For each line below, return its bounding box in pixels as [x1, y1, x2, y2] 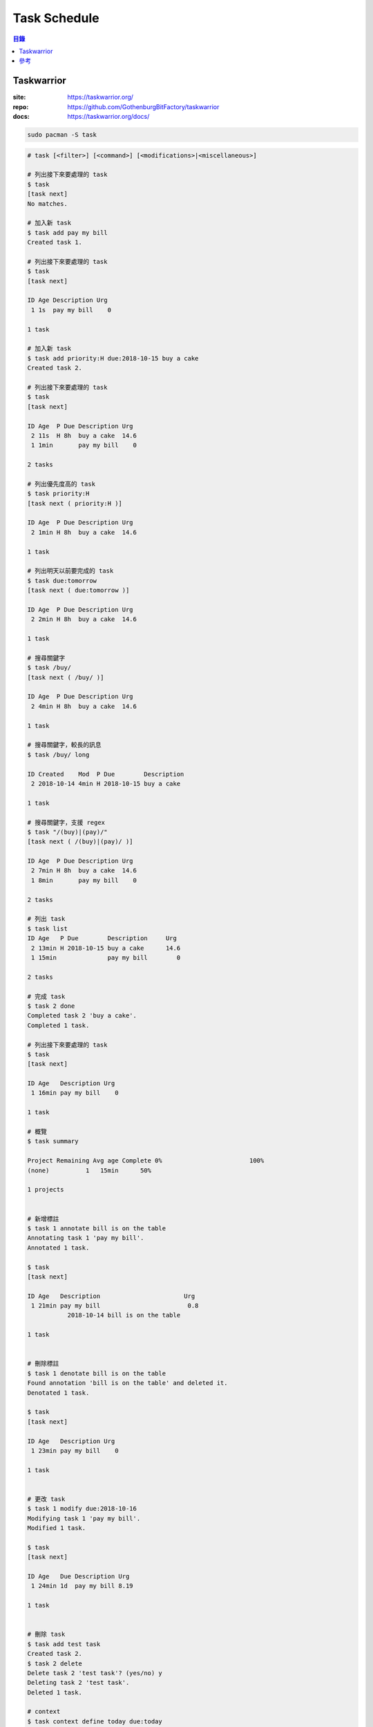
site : [12, 93, 26, 102]
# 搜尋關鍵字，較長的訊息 [27, 741, 102, 749]
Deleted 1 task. [27, 1688, 83, 1696]
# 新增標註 [27, 1214, 59, 1223]
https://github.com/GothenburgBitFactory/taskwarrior [67, 102, 220, 111]
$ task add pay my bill [27, 229, 108, 236]
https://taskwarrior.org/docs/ [67, 113, 150, 121]
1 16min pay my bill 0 [31, 1089, 119, 1097]
